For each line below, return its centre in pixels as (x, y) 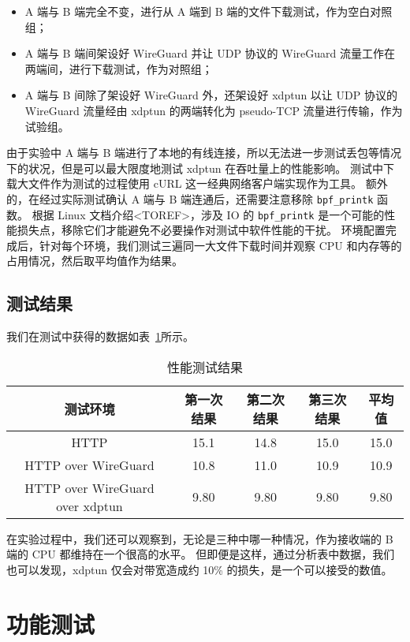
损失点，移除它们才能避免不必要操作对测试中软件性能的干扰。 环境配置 (201, 230)
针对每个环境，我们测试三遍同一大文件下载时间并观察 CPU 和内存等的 (220, 245)
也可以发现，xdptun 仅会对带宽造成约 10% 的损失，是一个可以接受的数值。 (199, 570)
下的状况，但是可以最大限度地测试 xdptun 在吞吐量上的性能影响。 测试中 (195, 168)
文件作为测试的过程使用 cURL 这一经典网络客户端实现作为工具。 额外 (208, 183)
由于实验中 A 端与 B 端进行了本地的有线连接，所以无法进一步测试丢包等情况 (204, 153)
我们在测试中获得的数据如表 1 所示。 (100, 336)
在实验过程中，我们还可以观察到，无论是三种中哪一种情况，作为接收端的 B (200, 538)
